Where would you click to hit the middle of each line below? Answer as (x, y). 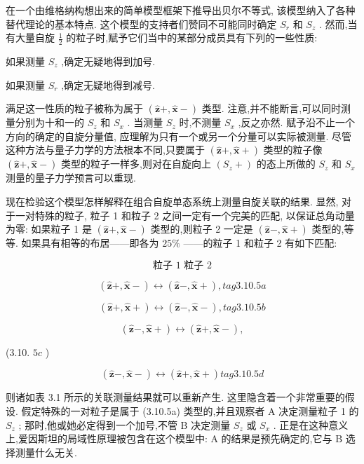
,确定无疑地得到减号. (108, 84)
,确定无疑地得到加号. (108, 61)
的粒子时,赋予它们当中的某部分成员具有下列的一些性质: (192, 37)
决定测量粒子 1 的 (319, 410)
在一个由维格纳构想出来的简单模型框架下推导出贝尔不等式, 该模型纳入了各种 (181, 10)
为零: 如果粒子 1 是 (49, 229)
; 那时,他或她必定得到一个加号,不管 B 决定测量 (124, 424)
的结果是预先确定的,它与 (277, 438)
